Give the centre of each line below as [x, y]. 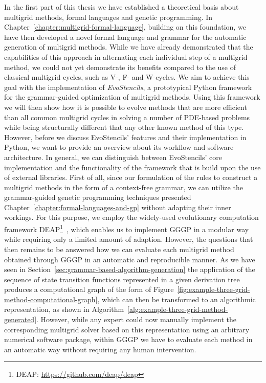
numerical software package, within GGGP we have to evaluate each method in [128, 339]
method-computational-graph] [51, 299]
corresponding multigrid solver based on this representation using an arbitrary [127, 329]
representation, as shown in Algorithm [64, 309]
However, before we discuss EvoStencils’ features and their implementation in [125, 137]
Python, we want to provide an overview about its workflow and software [119, 147]
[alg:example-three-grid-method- [178, 309]
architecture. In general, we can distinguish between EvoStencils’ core [113, 157]
